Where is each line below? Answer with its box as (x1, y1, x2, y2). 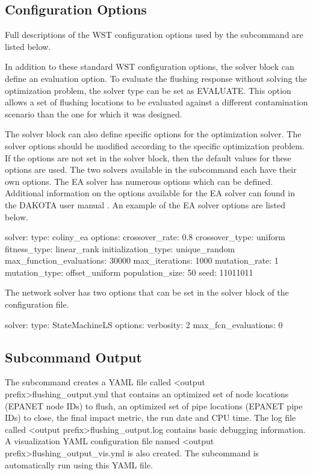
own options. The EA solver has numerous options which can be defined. (5, 175, 273, 187)
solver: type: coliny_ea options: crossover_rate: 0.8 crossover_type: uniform (5, 231, 285, 243)
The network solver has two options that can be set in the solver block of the (5, 286, 289, 299)
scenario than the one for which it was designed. (5, 107, 182, 120)
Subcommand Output (5, 347, 142, 366)
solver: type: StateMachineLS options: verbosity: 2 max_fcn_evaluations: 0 (5, 318, 283, 331)
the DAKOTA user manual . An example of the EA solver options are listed (5, 198, 285, 211)
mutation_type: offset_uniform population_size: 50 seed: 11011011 (5, 265, 253, 278)
